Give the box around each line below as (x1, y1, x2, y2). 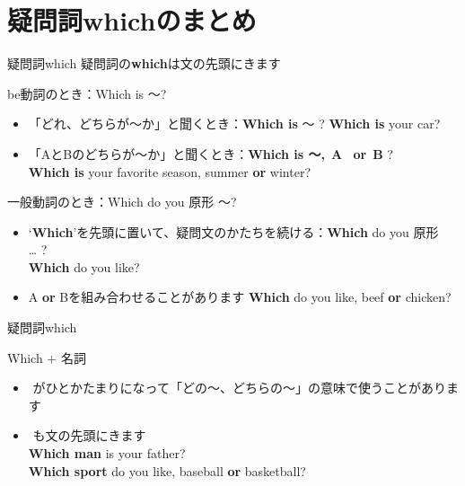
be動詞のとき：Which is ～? (7, 84, 167, 102)
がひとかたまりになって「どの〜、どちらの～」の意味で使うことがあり (32, 378, 446, 397)
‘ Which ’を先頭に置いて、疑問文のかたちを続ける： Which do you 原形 (28, 222, 439, 241)
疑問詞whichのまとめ (7, 2, 257, 39)
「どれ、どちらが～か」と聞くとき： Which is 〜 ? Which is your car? (28, 114, 441, 133)
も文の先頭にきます (32, 426, 146, 445)
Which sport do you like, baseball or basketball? (28, 461, 306, 480)
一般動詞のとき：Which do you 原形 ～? (7, 192, 237, 211)
